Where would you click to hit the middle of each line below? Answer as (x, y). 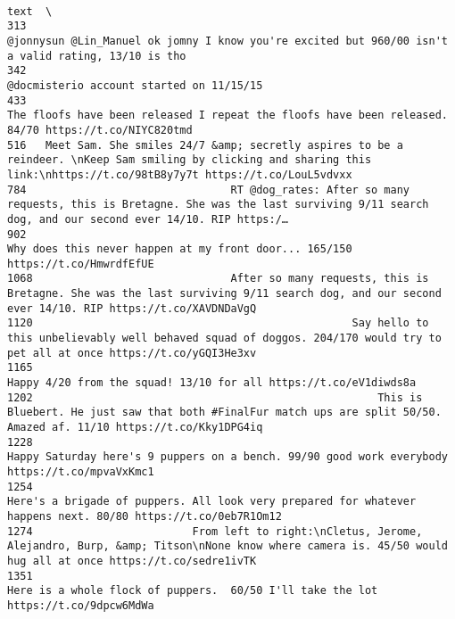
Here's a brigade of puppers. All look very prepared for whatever (212, 502)
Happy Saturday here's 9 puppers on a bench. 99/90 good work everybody (227, 457)
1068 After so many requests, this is (218, 279)
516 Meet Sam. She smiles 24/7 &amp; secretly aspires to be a (205, 145)
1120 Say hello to (218, 323)
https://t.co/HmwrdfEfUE (81, 264)
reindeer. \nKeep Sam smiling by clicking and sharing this (190, 160)
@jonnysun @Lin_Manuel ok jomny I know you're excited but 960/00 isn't (227, 41)
